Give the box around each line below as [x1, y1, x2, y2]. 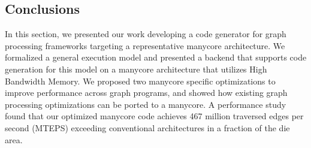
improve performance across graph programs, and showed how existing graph [5, 86, 288, 99]
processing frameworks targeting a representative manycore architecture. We [5, 39, 285, 52]
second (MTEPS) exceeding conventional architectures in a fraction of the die [5, 121, 290, 134]
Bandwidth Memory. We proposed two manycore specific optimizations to [5, 74, 276, 87]
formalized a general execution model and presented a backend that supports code [5, 51, 307, 64]
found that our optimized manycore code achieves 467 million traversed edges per [5, 110, 304, 122]
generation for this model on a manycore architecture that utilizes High [5, 62, 267, 75]
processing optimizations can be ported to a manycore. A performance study [5, 98, 286, 110]
